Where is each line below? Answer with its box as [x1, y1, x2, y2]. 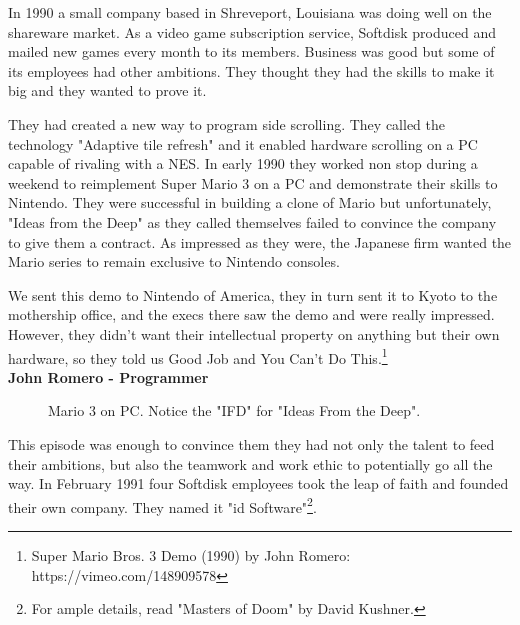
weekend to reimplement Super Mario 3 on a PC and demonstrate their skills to [8, 172, 498, 193]
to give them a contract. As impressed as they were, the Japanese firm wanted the [8, 231, 512, 252]
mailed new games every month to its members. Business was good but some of [8, 41, 495, 62]
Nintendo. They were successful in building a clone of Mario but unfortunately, [8, 192, 492, 213]
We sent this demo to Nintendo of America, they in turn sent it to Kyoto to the [8, 284, 498, 305]
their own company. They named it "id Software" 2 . [8, 493, 317, 517]
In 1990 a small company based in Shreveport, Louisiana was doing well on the [8, 2, 492, 22]
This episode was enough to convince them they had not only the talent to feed [8, 433, 495, 454]
